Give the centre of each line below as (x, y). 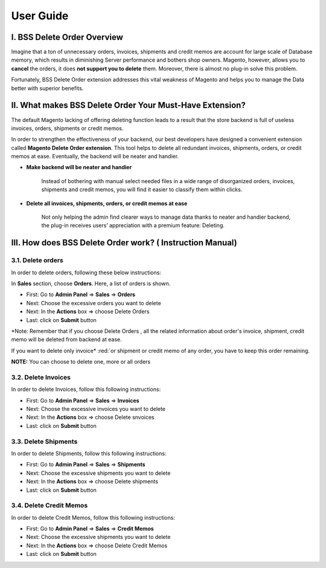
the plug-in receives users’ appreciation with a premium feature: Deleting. (133, 225)
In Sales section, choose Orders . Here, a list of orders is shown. (91, 283)
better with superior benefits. (47, 88)
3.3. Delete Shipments (44, 441)
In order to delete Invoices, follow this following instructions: (86, 389)
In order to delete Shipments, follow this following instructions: (89, 453)
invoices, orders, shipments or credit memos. (67, 128)
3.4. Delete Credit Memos (50, 506)
